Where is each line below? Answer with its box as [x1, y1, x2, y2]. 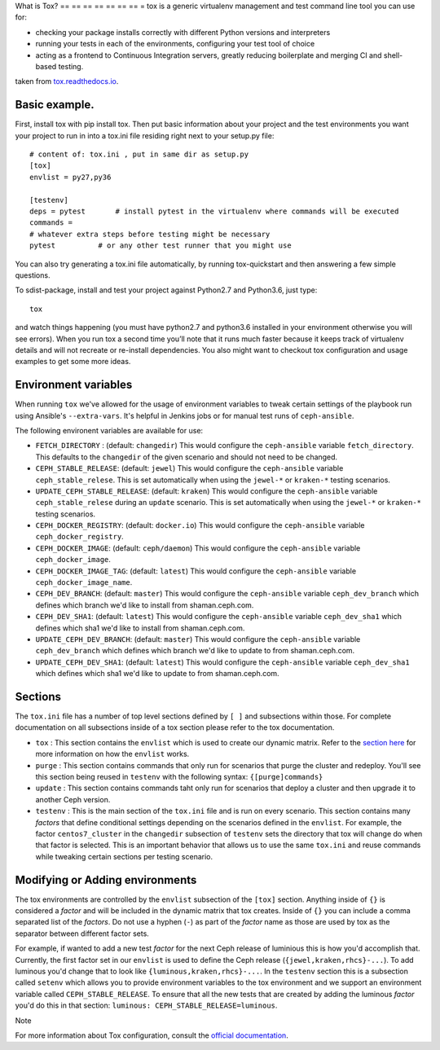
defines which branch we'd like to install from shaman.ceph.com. [35, 600, 254, 610]
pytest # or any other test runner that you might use [29, 241, 293, 250]
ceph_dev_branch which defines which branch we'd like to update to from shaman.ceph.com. [35, 646, 355, 656]
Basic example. [15, 98, 95, 112]
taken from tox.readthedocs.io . [15, 77, 119, 86]
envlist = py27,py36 [29, 172, 112, 182]
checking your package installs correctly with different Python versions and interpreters [35, 27, 331, 37]
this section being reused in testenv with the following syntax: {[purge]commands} [35, 772, 323, 782]
